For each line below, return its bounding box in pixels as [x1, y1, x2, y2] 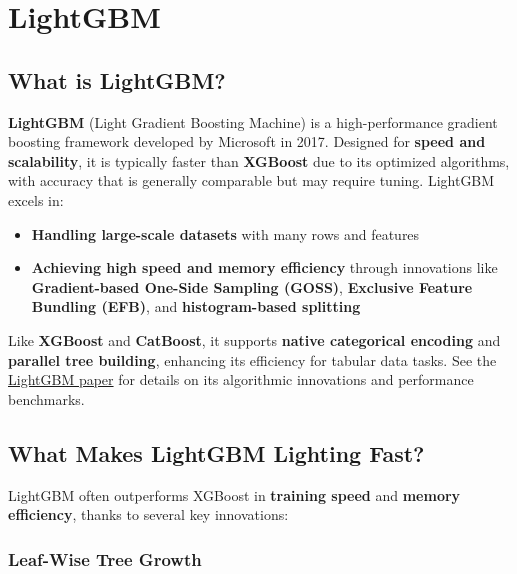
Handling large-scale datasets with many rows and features [31, 223, 420, 244]
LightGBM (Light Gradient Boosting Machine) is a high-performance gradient [8, 111, 498, 132]
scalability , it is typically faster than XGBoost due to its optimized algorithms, [8, 150, 510, 171]
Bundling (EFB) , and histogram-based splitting [31, 296, 361, 317]
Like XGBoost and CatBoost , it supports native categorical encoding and [8, 329, 501, 350]
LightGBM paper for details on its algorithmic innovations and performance [8, 369, 474, 390]
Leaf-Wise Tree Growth [8, 546, 202, 571]
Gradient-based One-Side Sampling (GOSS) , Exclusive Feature [31, 276, 473, 297]
